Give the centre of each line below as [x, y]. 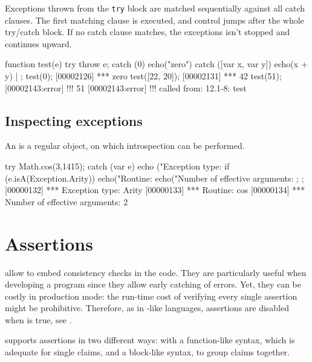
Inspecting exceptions [74, 120]
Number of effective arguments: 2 [67, 201]
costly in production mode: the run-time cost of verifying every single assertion [151, 296]
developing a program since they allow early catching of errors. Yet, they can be [153, 284]
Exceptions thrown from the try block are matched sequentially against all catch [155, 8]
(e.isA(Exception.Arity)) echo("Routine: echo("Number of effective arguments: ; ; [154, 178]
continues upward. [38, 43]
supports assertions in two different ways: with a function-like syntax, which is [150, 340]
